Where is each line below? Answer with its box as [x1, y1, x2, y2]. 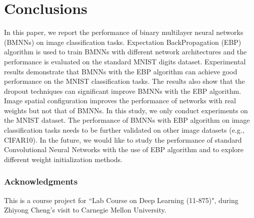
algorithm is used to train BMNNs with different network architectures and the [4, 46, 247, 57]
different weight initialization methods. [4, 154, 122, 164]
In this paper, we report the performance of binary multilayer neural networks [4, 27, 243, 37]
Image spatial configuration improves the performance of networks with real [4, 95, 236, 106]
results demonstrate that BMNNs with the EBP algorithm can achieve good [4, 66, 237, 76]
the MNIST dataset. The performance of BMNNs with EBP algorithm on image [4, 115, 250, 125]
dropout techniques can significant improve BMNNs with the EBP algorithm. [4, 85, 241, 96]
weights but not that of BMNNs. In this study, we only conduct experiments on [4, 105, 248, 115]
